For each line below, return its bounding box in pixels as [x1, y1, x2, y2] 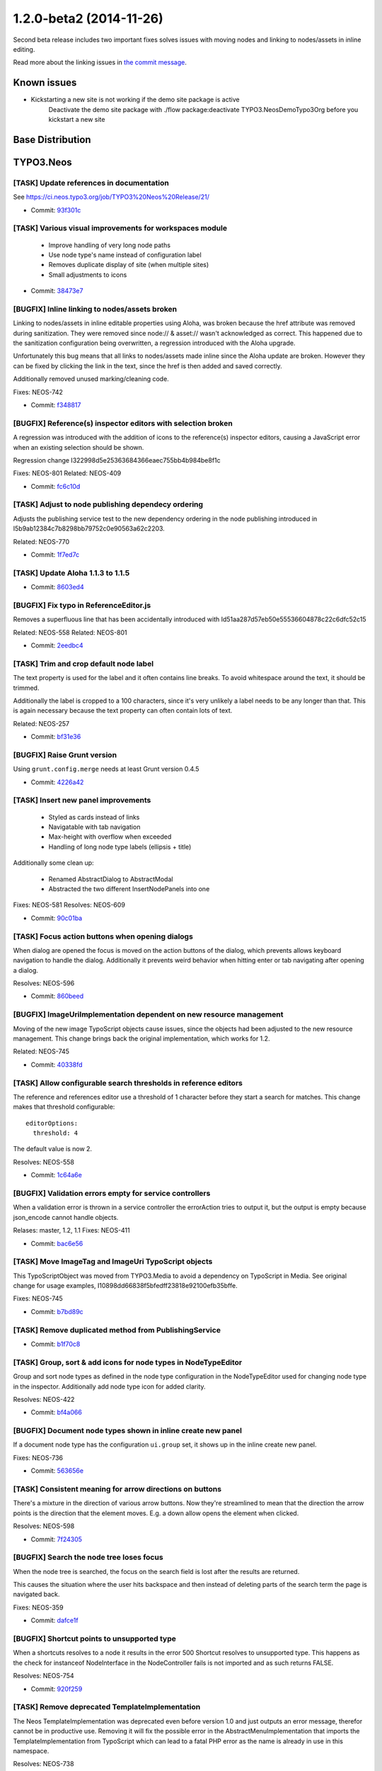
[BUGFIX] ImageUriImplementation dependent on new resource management [13, 1009, 284, 1019]
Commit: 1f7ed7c [30, 550, 80, 559]
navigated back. [13, 1590, 60, 1599]
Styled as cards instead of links [48, 813, 140, 821]
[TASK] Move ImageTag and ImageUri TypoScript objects [13, 1257, 213, 1267]
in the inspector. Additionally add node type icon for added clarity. [13, 1382, 206, 1391]
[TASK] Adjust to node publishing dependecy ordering [13, 499, 204, 509]
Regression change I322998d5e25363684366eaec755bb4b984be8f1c [13, 456, 221, 464]
